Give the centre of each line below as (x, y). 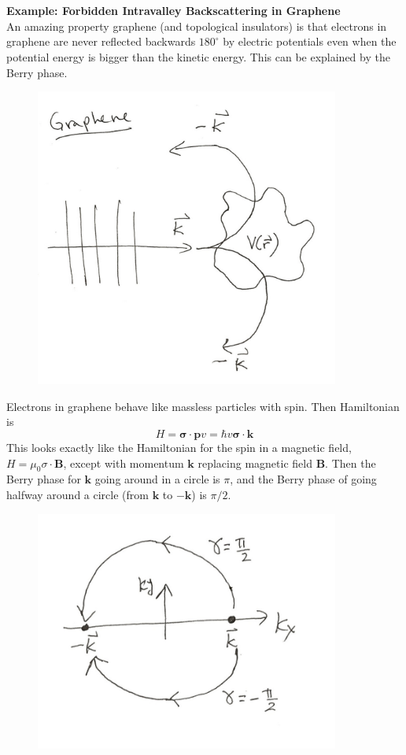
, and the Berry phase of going (303, 479)
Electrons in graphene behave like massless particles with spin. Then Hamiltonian (203, 406)
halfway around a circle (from (78, 494)
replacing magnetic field (255, 463)
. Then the (351, 463)
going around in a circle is (157, 479)
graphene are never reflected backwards (101, 41)
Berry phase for (44, 479)
